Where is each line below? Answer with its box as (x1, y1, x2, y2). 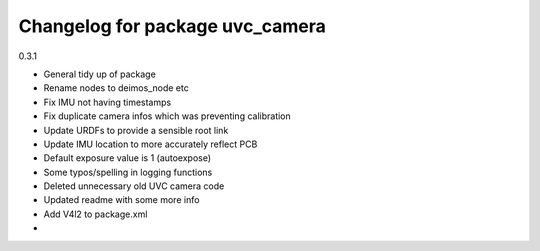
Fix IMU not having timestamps (43, 96, 172, 108)
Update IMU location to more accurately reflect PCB (43, 138, 258, 150)
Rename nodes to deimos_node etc (43, 82, 189, 94)
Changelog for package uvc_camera (18, 15, 327, 37)
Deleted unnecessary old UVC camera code (43, 180, 225, 192)
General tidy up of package (43, 68, 157, 80)
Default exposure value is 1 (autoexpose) (43, 152, 212, 164)
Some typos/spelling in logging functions (43, 166, 213, 178)
